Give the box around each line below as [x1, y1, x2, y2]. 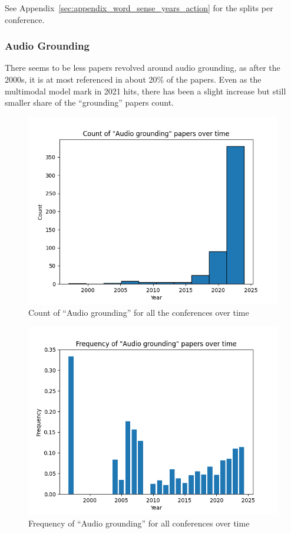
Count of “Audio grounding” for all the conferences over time [28, 306, 249, 319]
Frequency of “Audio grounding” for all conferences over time [28, 516, 250, 529]
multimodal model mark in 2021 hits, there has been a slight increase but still [5, 84, 286, 97]
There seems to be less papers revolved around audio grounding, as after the [5, 61, 280, 74]
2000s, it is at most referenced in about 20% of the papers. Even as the [5, 73, 262, 85]
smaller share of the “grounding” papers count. [5, 96, 174, 109]
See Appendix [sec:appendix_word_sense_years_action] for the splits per [5, 2, 273, 14]
